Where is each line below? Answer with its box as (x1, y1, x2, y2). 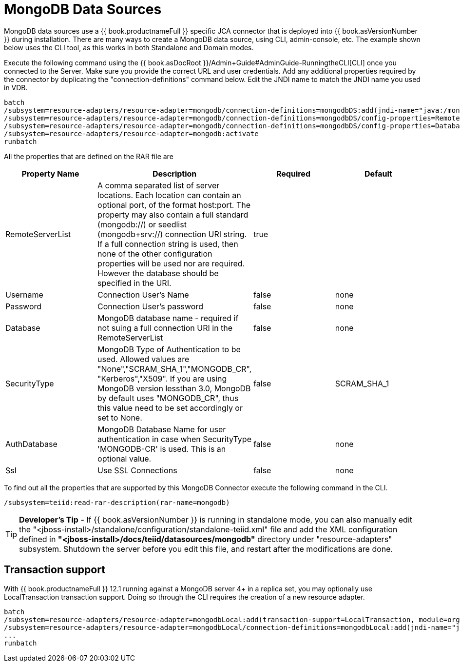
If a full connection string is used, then (97, 239, 238, 249)
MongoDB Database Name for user (97, 424, 226, 434)
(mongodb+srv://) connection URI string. (97, 229, 247, 239)
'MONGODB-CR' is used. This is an (97, 444, 226, 454)
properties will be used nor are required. (97, 258, 245, 268)
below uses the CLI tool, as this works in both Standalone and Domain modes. (4, 43, 254, 52)
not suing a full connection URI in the (97, 323, 233, 333)
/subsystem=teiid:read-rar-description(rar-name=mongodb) (4, 498, 230, 506)
